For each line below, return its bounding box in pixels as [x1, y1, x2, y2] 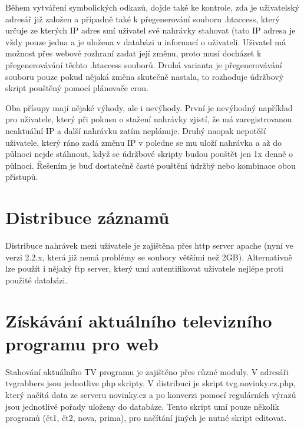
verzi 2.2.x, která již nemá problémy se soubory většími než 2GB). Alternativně [5, 250, 292, 263]
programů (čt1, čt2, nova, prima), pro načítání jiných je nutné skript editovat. [5, 412, 287, 424]
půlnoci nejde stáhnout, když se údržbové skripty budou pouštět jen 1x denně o [5, 148, 293, 160]
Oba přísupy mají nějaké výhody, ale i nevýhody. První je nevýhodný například [5, 101, 293, 113]
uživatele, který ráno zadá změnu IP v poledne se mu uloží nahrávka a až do [5, 136, 282, 148]
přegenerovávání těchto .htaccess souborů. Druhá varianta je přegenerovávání [5, 58, 282, 71]
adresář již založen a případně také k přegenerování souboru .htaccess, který [5, 12, 280, 25]
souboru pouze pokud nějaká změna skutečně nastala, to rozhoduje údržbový [5, 70, 284, 82]
